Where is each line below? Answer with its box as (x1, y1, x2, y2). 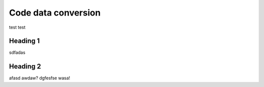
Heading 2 (9, 62, 42, 70)
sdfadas (9, 50, 25, 55)
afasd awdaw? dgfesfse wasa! (9, 75, 70, 81)
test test (9, 24, 26, 30)
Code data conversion (9, 7, 101, 18)
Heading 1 (9, 37, 40, 45)
